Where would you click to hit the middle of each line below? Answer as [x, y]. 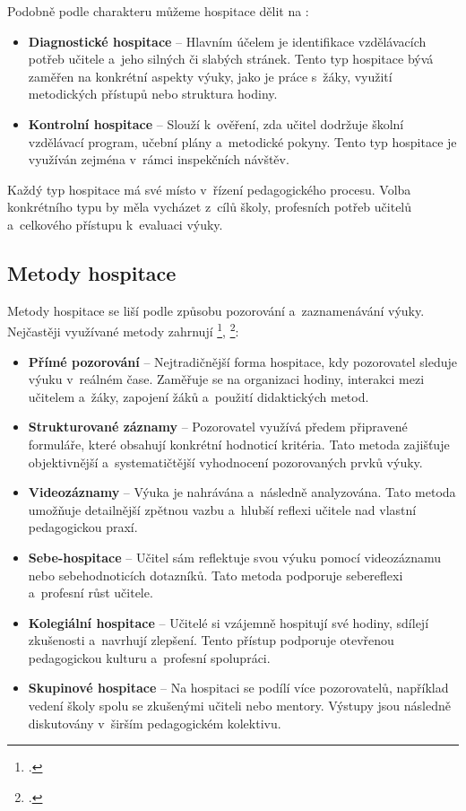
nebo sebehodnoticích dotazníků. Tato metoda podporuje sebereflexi [216, 575]
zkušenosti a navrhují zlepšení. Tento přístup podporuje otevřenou [211, 640]
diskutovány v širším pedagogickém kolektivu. [155, 723]
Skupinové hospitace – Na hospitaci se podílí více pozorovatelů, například [238, 688]
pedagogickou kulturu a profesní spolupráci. [149, 657]
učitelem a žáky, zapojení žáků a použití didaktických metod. [198, 396]
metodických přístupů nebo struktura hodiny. [153, 94]
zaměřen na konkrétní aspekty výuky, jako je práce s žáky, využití [210, 76]
